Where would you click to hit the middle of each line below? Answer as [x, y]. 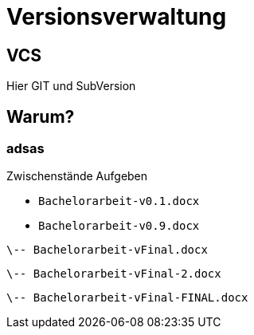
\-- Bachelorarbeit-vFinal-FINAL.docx [127, 298]
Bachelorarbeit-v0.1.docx [119, 201]
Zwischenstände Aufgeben [77, 176]
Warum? [41, 116]
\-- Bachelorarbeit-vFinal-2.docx [114, 274]
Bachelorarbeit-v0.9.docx [119, 226]
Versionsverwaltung [117, 17]
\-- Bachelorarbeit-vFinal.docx [107, 250]
